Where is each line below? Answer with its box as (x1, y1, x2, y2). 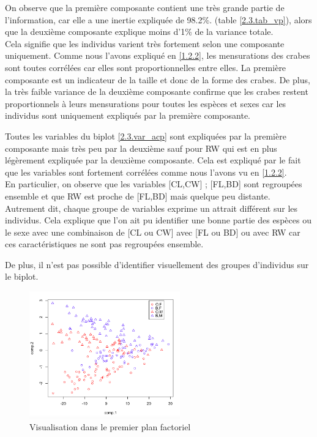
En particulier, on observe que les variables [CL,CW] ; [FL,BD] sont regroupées (5, 177, 302, 190)
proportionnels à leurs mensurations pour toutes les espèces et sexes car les (5, 97, 286, 110)
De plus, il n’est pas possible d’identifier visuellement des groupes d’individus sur (5, 258, 309, 271)
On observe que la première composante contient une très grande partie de (5, 1, 285, 13)
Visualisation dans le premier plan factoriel (29, 420, 191, 433)
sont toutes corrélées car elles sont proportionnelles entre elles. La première (5, 61, 286, 73)
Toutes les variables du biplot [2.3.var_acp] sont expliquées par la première (5, 129, 286, 142)
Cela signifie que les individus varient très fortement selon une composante (5, 37, 285, 50)
